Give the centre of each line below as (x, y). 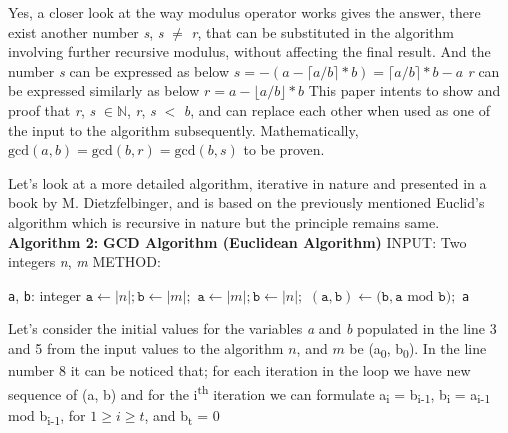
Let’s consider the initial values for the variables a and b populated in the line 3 (252, 328)
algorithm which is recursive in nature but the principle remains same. (224, 221)
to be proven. (284, 149)
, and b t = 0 (182, 417)
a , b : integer (45, 294)
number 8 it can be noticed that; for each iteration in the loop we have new (239, 370)
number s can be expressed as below (119, 70)
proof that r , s (52, 109)
